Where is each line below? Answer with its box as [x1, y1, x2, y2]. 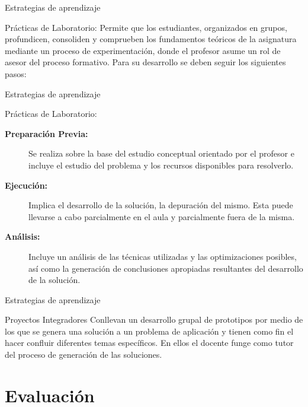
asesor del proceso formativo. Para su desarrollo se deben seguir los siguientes [5, 56, 286, 68]
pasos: [5, 67, 27, 80]
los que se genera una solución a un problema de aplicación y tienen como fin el [5, 325, 294, 337]
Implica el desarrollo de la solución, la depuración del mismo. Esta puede [28, 199, 293, 211]
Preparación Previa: [5, 127, 88, 139]
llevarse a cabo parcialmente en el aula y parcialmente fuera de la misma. [28, 210, 295, 222]
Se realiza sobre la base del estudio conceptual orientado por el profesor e [28, 147, 294, 160]
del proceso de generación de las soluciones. [5, 348, 162, 361]
